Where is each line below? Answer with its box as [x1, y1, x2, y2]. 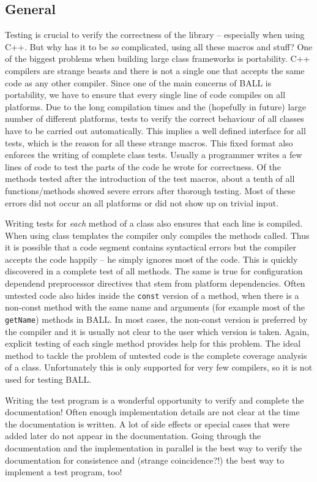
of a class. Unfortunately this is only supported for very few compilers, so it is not [5, 361, 313, 374]
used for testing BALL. [5, 372, 92, 385]
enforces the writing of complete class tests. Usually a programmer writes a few [5, 148, 302, 161]
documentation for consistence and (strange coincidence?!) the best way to [5, 453, 285, 466]
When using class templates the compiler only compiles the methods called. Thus [5, 228, 310, 241]
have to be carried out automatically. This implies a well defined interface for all [5, 124, 306, 137]
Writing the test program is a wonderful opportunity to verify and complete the [5, 393, 304, 406]
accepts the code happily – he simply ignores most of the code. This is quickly [5, 252, 298, 265]
